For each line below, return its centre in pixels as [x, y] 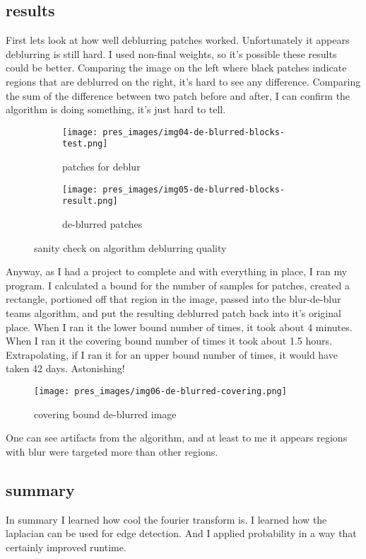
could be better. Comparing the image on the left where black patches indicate [176, 68]
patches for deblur [101, 167]
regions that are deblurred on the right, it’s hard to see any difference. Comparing [183, 81]
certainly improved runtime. [66, 547]
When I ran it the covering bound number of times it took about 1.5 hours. [169, 341]
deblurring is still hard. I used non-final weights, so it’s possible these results [171, 53]
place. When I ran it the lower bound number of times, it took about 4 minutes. [179, 327]
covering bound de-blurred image [105, 414]
